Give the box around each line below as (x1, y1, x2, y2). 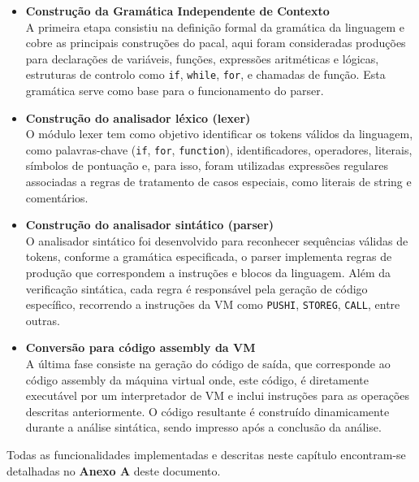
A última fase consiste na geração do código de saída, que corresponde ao (25, 355, 391, 372)
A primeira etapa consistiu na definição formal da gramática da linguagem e (25, 18, 404, 35)
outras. (25, 311, 60, 328)
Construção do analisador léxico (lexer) (25, 109, 251, 126)
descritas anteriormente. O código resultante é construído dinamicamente (25, 402, 390, 419)
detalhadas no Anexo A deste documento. (6, 462, 221, 479)
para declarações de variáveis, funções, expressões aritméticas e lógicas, (25, 50, 379, 67)
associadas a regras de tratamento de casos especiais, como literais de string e (25, 173, 412, 190)
